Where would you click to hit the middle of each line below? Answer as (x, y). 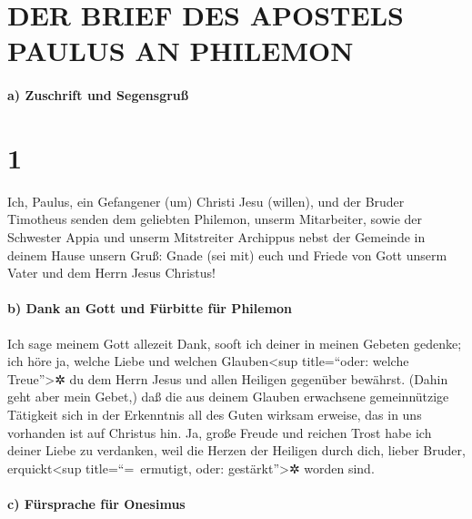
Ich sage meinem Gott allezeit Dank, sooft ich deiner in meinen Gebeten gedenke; (235, 343)
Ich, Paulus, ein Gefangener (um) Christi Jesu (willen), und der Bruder (206, 201)
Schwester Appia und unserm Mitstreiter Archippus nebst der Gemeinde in (216, 237)
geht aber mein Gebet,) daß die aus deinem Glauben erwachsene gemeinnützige (228, 397)
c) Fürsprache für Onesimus (96, 503)
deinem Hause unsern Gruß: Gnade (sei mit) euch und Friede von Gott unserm (227, 254)
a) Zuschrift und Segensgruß (98, 95)
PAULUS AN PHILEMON (181, 51)
